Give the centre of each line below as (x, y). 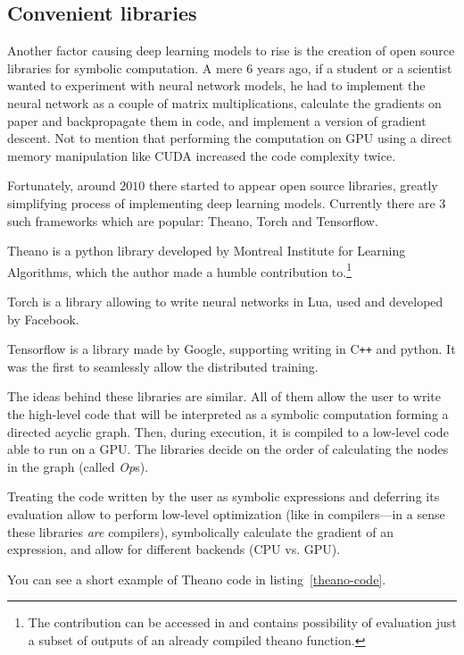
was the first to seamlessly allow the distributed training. (163, 366)
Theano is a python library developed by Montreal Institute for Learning (207, 251)
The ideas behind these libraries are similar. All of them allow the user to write (224, 396)
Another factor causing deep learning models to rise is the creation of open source (231, 50)
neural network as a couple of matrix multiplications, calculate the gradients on (224, 102)
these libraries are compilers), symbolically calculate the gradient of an (201, 531)
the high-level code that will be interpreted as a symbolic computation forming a (228, 414)
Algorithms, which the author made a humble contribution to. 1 (180, 270)
